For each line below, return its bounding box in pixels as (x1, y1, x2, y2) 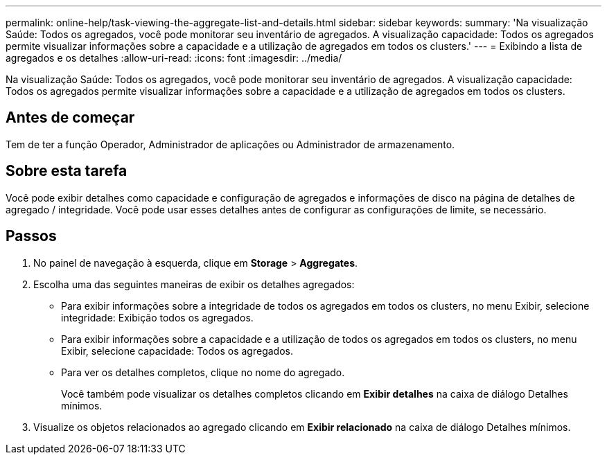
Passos (6, 227, 57, 245)
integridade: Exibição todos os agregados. (61, 311, 254, 324)
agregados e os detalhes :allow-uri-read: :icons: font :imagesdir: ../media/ (6, 52, 342, 64)
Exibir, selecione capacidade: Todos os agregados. (61, 344, 293, 357)
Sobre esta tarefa (6, 162, 127, 180)
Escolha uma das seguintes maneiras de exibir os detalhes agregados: (33, 278, 355, 290)
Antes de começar (6, 109, 135, 127)
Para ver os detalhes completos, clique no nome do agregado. (61, 366, 345, 378)
